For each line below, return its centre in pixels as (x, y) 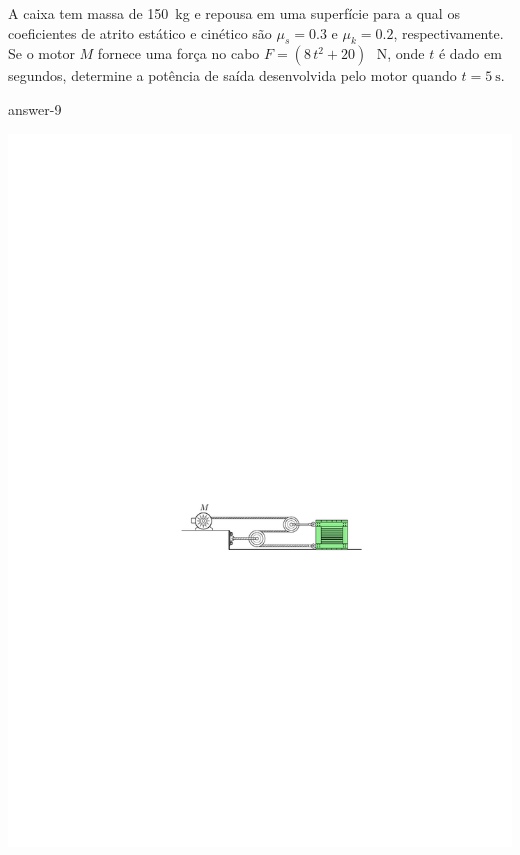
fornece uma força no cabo (178, 53)
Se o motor (41, 53)
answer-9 (35, 108)
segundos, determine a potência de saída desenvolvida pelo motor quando (232, 75)
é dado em (470, 53)
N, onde (400, 53)
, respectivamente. (448, 32)
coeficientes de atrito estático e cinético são (140, 32)
